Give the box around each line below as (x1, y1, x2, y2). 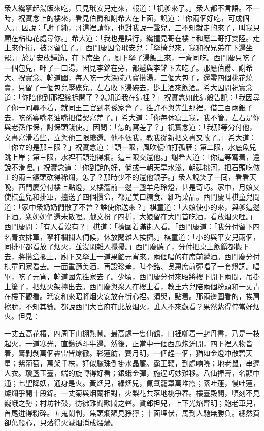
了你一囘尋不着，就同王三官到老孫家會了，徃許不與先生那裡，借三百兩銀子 (4, 102, 253, 112)
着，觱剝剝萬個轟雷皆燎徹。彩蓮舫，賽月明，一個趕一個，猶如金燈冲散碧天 (4, 348, 253, 358)
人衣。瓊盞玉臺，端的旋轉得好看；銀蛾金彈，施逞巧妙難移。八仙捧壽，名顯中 (4, 368, 260, 378)
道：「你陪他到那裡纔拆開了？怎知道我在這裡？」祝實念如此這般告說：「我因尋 (4, 92, 260, 103)
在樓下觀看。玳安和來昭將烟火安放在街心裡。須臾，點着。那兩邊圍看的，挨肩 (4, 291, 260, 302)
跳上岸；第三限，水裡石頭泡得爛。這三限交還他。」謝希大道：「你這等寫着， (4, 151, 253, 162)
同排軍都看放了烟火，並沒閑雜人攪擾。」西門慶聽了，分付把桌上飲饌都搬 (4, 241, 242, 252)
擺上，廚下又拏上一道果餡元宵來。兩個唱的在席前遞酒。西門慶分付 (39, 251, 260, 261)
